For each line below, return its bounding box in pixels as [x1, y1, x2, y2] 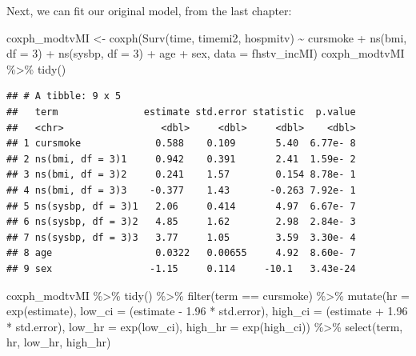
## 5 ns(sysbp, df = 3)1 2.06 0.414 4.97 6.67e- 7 [6, 200, 356, 212]
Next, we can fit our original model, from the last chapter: [6, 2, 292, 18]
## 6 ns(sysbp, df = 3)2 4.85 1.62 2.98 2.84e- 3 [6, 216, 356, 228]
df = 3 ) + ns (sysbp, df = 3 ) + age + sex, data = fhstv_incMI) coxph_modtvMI [6, 45, 405, 62]
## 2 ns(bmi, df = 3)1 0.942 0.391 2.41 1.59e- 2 [6, 153, 356, 165]
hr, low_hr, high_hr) [6, 334, 111, 350]
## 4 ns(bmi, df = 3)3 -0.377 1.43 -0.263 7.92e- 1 [6, 184, 356, 196]
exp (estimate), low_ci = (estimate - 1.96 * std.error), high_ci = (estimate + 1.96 [6, 302, 408, 319]
